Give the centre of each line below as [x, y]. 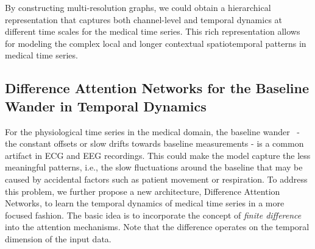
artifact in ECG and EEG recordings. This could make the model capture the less [158, 155]
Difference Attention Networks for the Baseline [157, 88]
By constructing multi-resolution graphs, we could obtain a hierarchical [138, 7]
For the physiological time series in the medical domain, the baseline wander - [152, 131]
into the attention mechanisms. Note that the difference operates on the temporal [157, 227]
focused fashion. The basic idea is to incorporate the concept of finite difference [153, 215]
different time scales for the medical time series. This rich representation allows [153, 31]
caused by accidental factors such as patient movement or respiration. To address [156, 179]
